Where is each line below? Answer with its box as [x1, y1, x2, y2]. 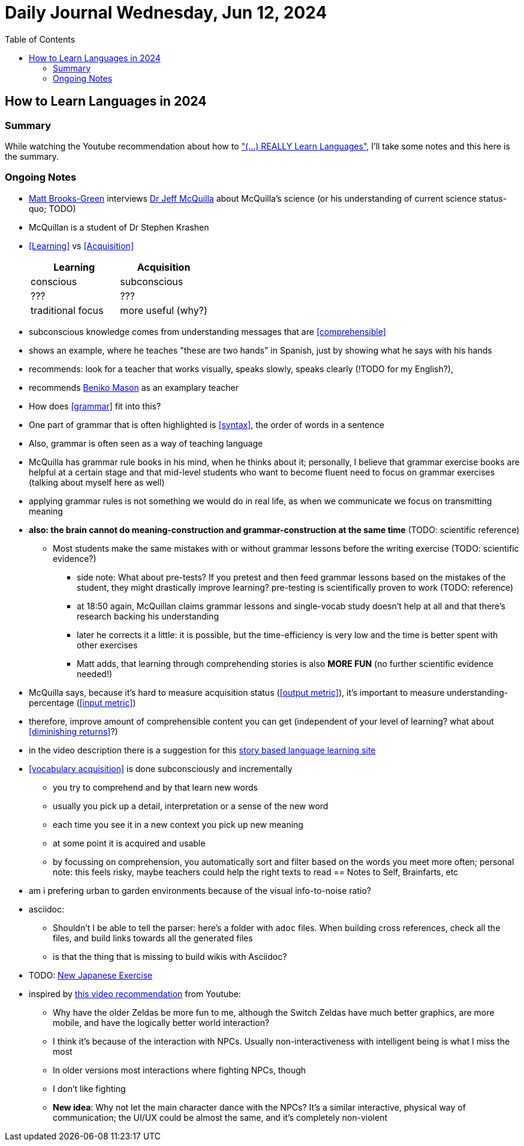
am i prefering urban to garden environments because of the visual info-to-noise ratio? [29, 885, 371, 896]
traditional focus [31, 304, 104, 316]
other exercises [77, 639, 138, 650]
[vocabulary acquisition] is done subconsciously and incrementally [29, 763, 293, 774]
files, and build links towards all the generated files [53, 932, 253, 943]
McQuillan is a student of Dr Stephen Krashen [29, 222, 209, 232]
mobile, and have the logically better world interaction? [53, 1017, 270, 1028]
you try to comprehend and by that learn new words [53, 782, 258, 792]
